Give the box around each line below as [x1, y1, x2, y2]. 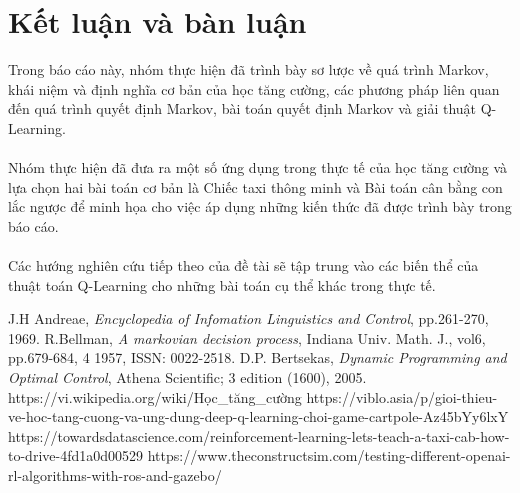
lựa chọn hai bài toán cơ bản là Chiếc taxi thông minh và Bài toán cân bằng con [8, 176, 503, 197]
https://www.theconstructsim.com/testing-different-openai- [147, 445, 511, 466]
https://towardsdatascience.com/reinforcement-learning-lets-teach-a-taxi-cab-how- [8, 425, 510, 446]
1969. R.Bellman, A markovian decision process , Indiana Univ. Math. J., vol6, [8, 327, 486, 348]
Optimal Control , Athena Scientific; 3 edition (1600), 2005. [8, 367, 367, 388]
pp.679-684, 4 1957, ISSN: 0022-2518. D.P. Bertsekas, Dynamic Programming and [8, 347, 507, 368]
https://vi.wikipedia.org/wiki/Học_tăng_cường [8, 386, 302, 407]
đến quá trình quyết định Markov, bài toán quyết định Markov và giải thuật [8, 98, 477, 119]
